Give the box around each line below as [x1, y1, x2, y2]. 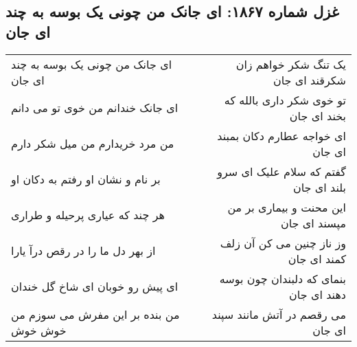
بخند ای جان [289, 107, 346, 124]
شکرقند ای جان [273, 71, 346, 88]
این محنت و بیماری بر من [227, 199, 346, 215]
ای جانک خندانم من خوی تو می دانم [11, 100, 178, 116]
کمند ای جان [288, 250, 346, 267]
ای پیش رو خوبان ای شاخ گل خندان [11, 278, 178, 295]
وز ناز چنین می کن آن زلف [220, 234, 346, 251]
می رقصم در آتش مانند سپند [211, 306, 346, 322]
